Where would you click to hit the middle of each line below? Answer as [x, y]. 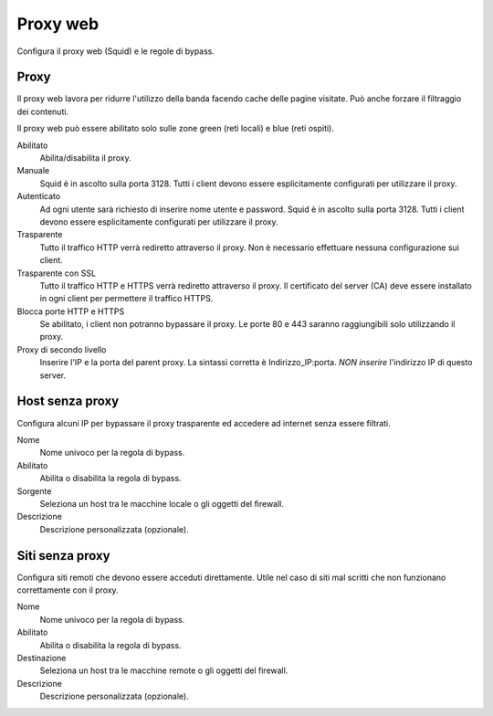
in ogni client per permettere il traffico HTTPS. [126, 299]
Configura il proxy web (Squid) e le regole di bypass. [115, 51]
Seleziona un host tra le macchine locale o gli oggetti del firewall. [162, 503]
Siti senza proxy [63, 556]
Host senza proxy [68, 401]
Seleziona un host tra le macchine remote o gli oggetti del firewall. [164, 670]
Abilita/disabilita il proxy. [85, 158]
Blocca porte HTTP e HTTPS [71, 311]
